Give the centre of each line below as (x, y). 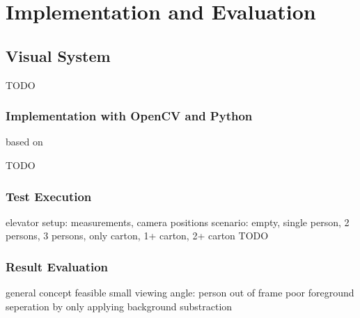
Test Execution (49, 196)
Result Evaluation (57, 266)
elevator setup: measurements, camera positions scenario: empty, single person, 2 (178, 222)
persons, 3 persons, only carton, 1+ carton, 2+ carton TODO (137, 236)
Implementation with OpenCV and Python (129, 116)
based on (24, 142)
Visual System (58, 55)
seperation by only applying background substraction (119, 306)
